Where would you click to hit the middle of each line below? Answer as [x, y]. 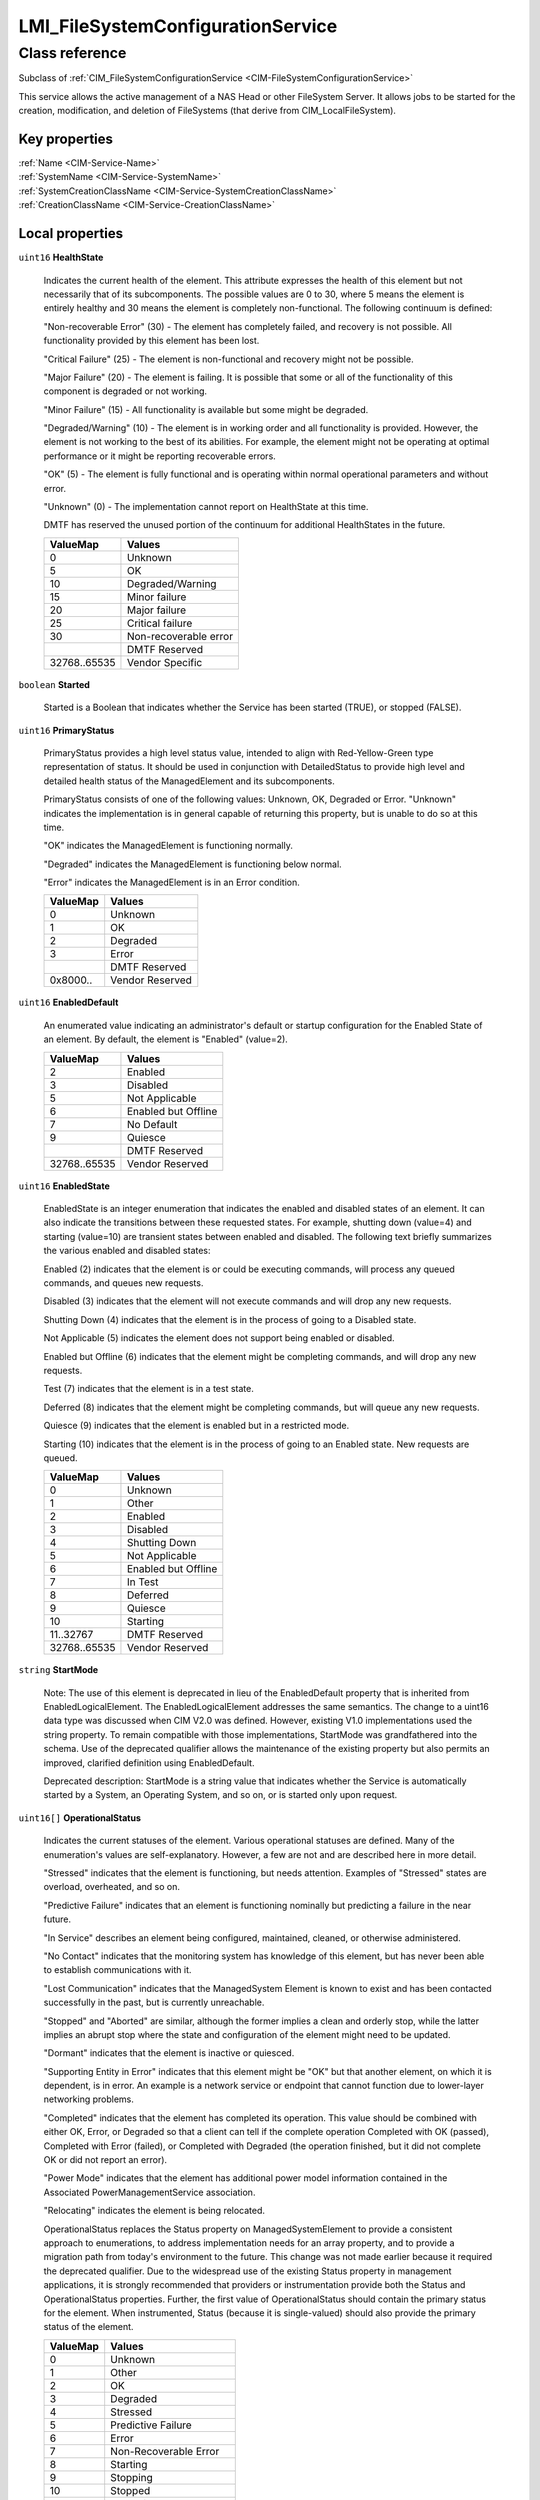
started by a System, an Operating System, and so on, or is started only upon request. [220, 1795]
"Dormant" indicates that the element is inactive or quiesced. [169, 2053]
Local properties [71, 233]
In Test [142, 1582]
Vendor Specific [164, 662]
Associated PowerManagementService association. [149, 2192]
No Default [152, 1124]
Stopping [132, 2477]
